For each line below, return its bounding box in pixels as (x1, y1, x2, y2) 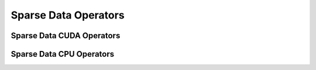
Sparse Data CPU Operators (11, 49, 115, 59)
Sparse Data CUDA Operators (11, 31, 121, 40)
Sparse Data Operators (11, 9, 125, 21)
